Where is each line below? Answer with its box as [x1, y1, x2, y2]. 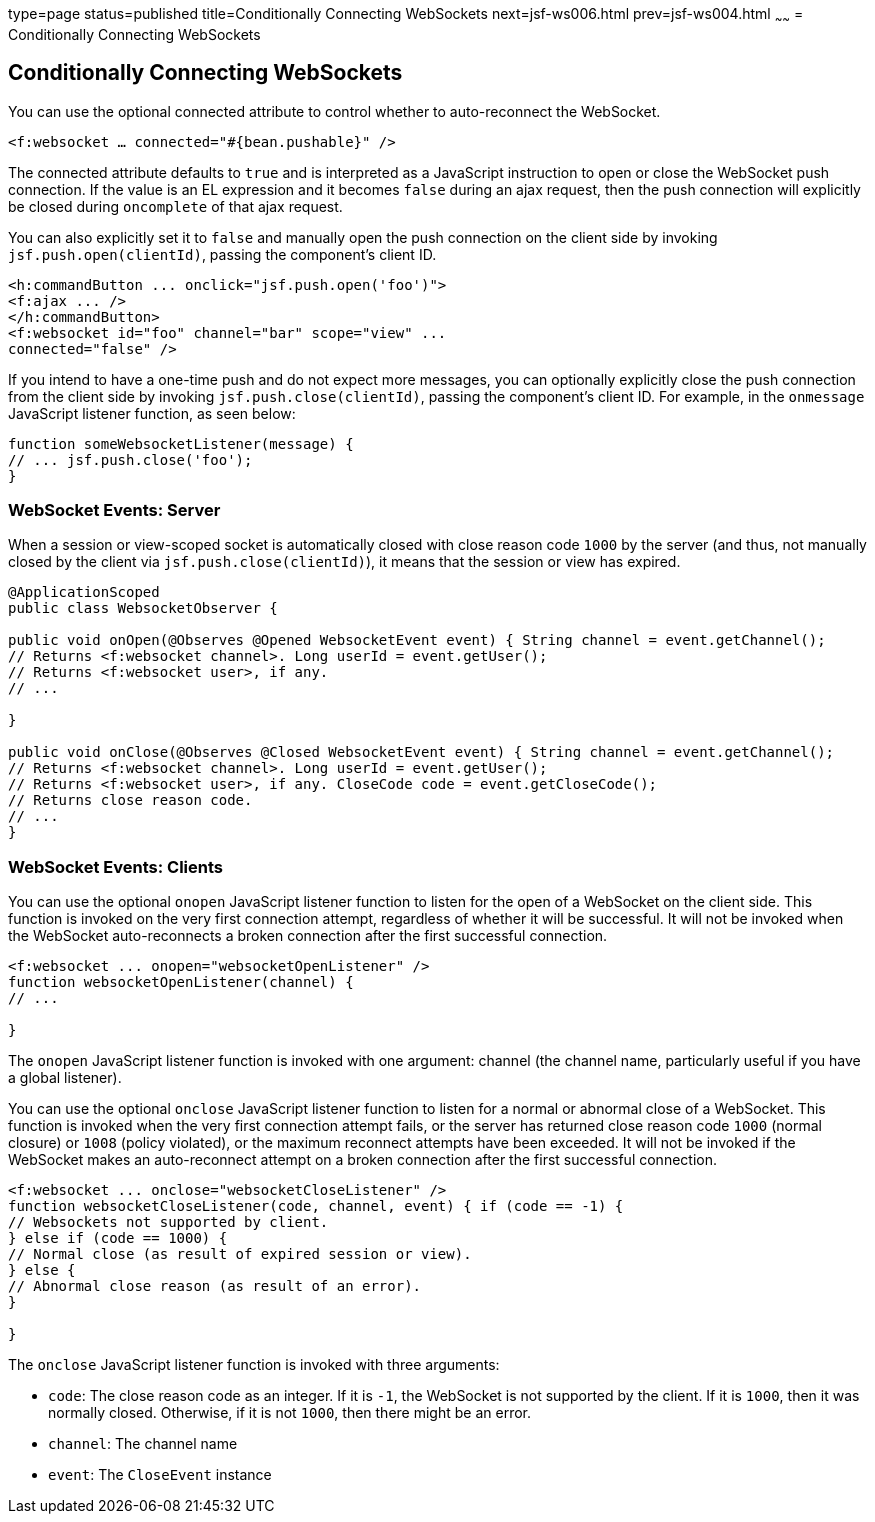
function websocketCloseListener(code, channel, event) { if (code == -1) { [8, 1198, 624, 1215]
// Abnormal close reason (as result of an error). [8, 1278, 422, 1295]
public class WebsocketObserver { [8, 600, 278, 617]
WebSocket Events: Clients [8, 856, 224, 877]
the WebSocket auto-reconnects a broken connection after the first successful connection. [8, 927, 608, 945]
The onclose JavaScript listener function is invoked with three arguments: [8, 1356, 500, 1374]
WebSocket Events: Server [8, 500, 221, 521]
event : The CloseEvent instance [48, 1466, 272, 1484]
